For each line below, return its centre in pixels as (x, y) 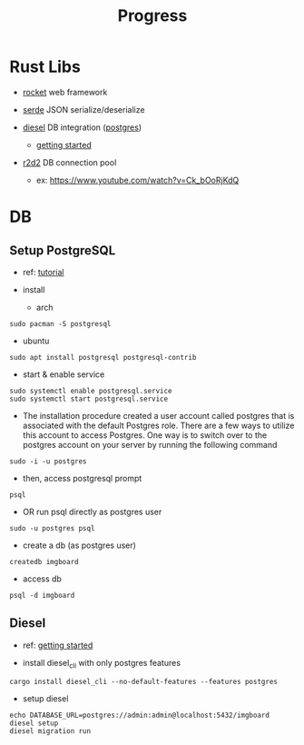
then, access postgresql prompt (82, 478)
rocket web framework (65, 92)
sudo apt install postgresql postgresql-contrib (103, 357)
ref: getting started (58, 645)
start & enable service (64, 374)
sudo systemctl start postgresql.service (89, 399)
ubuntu (36, 341)
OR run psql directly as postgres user (92, 512)
